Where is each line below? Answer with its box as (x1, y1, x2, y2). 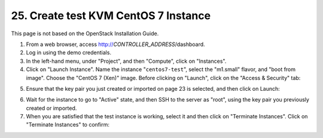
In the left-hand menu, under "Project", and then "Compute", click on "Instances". (26, 57, 227, 65)
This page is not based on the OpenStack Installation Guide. (11, 30, 159, 37)
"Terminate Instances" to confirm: (26, 121, 110, 128)
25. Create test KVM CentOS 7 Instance (11, 9, 211, 22)
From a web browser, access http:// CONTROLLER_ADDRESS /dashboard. (26, 41, 206, 48)
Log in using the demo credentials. (26, 49, 112, 56)
